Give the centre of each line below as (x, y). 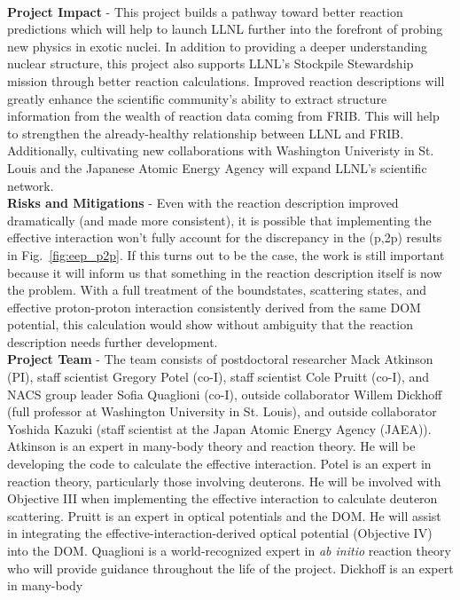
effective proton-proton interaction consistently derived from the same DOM (214, 307)
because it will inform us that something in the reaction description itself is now (225, 272)
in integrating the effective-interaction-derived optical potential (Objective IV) (220, 533)
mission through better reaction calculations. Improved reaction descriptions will (226, 80)
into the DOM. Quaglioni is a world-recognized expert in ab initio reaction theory (229, 550)
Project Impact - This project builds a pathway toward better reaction (205, 11)
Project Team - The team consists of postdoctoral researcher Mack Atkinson (220, 359)
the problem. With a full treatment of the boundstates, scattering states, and (217, 290)
